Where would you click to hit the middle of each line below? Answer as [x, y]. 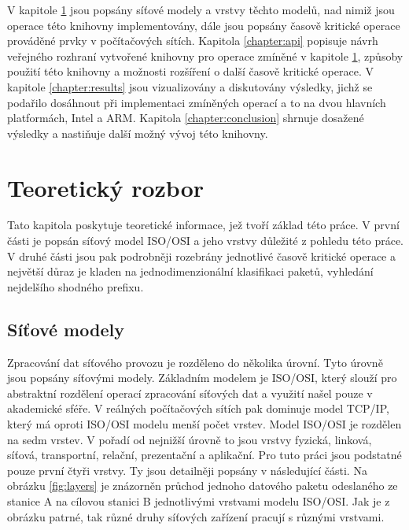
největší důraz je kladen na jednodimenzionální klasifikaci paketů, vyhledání [190, 271]
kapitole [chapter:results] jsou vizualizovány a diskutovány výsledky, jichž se [190, 86]
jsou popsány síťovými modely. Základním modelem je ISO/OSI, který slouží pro [202, 378]
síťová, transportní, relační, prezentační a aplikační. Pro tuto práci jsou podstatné [204, 455]
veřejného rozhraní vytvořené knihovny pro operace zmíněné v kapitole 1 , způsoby [205, 56]
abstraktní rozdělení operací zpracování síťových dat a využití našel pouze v [190, 393]
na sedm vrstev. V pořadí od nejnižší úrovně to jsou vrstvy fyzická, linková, [190, 439]
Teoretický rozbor [106, 187]
